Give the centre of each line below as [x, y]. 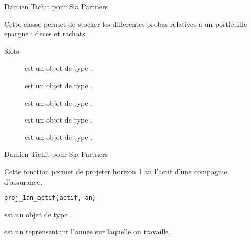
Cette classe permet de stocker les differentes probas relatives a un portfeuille [126, 23]
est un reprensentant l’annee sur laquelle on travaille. [88, 232]
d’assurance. [23, 181]
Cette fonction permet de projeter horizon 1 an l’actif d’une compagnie [116, 171]
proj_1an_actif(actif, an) [50, 198]
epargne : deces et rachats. [46, 34]
